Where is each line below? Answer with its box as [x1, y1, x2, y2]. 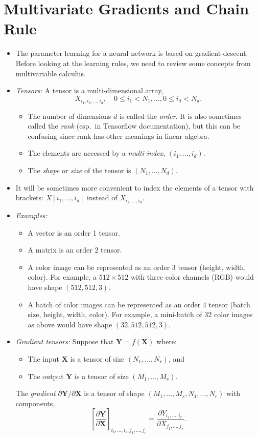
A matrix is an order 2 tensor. [28, 244, 122, 255]
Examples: [15, 210, 48, 220]
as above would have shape [28, 319, 112, 329]
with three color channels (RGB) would [130, 272, 254, 282]
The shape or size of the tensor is [28, 164, 131, 175]
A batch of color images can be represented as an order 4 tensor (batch [28, 299, 250, 309]
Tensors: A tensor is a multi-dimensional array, [15, 85, 163, 96]
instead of [86, 192, 118, 203]
